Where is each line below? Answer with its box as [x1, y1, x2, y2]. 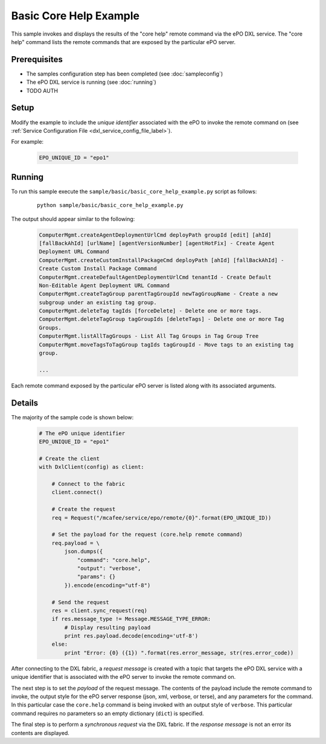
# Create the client [39, 455, 100, 462]
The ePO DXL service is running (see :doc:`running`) [26, 78, 156, 86]
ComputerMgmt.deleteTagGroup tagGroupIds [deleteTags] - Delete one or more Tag [39, 316, 284, 323]
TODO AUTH [26, 87, 59, 94]
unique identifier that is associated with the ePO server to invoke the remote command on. [11, 673, 236, 681]
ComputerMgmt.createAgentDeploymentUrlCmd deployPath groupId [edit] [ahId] [39, 231, 272, 238]
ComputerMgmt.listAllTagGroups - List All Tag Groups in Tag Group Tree [39, 332, 259, 340]
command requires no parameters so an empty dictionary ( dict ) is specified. [11, 710, 205, 717]
